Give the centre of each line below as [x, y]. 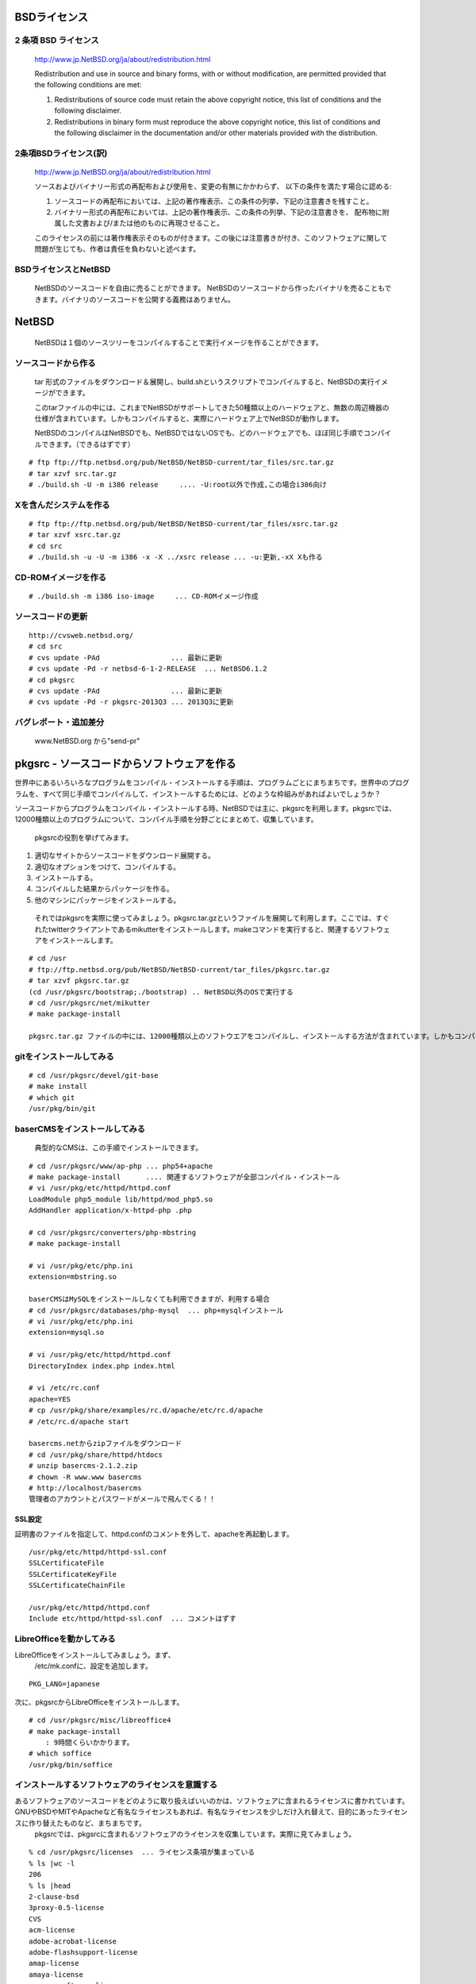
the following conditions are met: [88, 85]
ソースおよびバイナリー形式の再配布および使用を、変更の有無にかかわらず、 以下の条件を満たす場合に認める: [213, 186]
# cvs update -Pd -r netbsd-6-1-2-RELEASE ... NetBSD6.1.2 [148, 669]
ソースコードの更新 [51, 617]
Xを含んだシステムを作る [62, 505]
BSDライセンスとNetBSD [63, 269]
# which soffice [60, 1753]
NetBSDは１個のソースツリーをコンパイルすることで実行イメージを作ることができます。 [178, 342]
